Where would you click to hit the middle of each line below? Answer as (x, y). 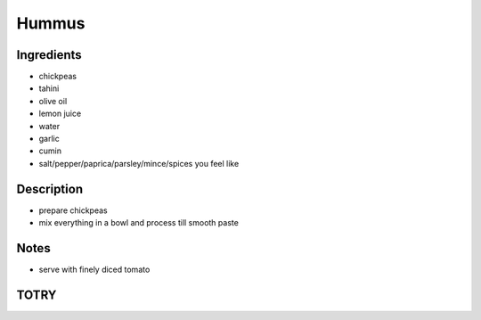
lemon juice (60, 114)
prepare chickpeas (73, 210)
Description (50, 189)
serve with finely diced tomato (94, 269)
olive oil (53, 101)
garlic (49, 139)
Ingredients (49, 55)
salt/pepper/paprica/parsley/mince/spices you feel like (139, 163)
